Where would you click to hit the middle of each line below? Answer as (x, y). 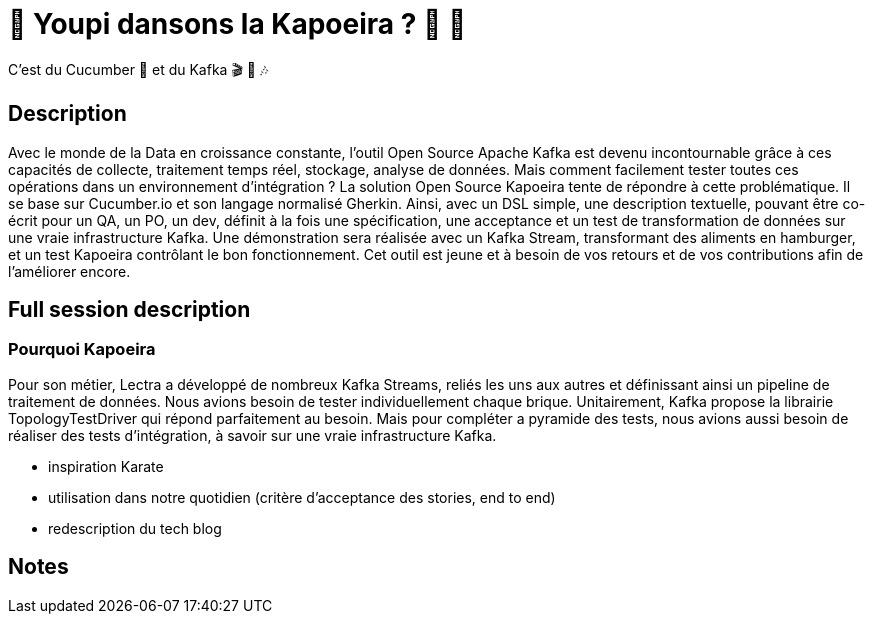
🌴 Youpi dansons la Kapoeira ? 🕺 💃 (237, 24)
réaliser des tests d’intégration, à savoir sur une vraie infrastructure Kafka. (252, 435)
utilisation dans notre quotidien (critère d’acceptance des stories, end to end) (302, 497)
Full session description (129, 310)
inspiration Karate (106, 466)
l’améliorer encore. (69, 271)
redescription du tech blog (135, 528)
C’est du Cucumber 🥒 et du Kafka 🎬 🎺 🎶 (138, 69)
